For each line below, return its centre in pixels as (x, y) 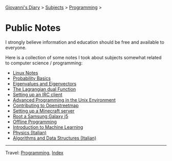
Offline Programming (35, 122)
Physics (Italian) (30, 132)
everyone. (16, 48)
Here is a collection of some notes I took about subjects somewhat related (83, 57)
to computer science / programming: (44, 63)
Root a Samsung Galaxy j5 (40, 116)
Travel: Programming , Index (35, 152)
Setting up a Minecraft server (44, 111)
